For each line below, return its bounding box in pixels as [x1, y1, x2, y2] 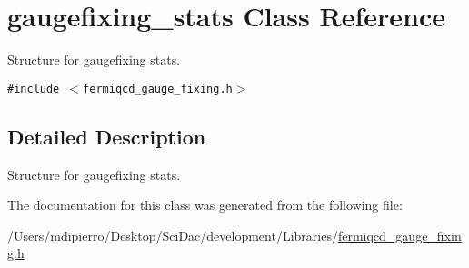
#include [7, 82, 60, 95]
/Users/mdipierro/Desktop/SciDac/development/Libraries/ [7, 225, 338, 244]
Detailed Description [7, 122, 206, 150]
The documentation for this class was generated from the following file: [7, 195, 403, 214]
